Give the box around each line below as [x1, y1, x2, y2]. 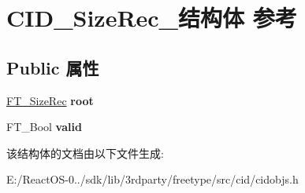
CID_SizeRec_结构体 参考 [6, 2, 297, 34]
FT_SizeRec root [6, 92, 94, 108]
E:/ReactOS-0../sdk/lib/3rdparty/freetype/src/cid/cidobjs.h [6, 171, 299, 188]
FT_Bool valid [6, 118, 82, 135]
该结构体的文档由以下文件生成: [6, 144, 164, 161]
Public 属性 [6, 55, 99, 79]
